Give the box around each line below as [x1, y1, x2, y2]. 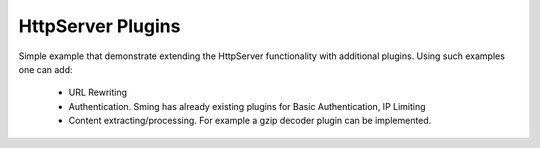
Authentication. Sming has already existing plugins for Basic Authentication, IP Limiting [68, 100, 426, 112]
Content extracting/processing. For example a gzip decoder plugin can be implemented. [68, 115, 432, 127]
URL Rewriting [68, 86, 128, 99]
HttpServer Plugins [18, 15, 181, 37]
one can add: [18, 63, 74, 75]
